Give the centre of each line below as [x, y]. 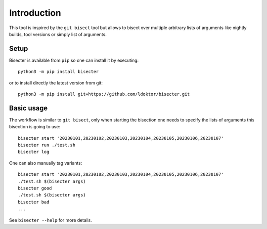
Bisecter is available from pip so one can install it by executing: [74, 60]
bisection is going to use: [35, 127]
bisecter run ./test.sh [47, 145]
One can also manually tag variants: [45, 163]
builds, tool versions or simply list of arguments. [58, 34]
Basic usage [28, 108]
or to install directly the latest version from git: [56, 83]
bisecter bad [34, 202]
